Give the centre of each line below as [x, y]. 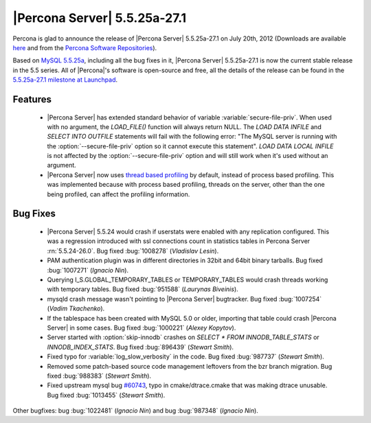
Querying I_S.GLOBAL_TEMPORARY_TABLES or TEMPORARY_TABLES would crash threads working [188, 279]
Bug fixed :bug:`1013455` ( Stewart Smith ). [106, 395]
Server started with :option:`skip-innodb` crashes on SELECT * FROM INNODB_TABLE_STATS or [183, 337]
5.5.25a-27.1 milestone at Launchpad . [65, 80]
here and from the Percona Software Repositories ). [85, 47]
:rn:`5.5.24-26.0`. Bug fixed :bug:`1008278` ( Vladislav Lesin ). [133, 251]
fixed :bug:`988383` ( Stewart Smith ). [99, 376]
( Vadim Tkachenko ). [76, 308]
